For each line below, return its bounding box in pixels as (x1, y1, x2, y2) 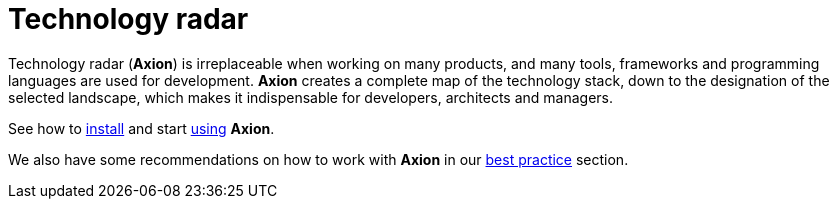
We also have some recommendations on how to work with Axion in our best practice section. (8, 150, 629, 168)
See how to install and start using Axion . (8, 119, 275, 137)
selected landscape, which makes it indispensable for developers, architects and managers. (8, 88, 613, 106)
